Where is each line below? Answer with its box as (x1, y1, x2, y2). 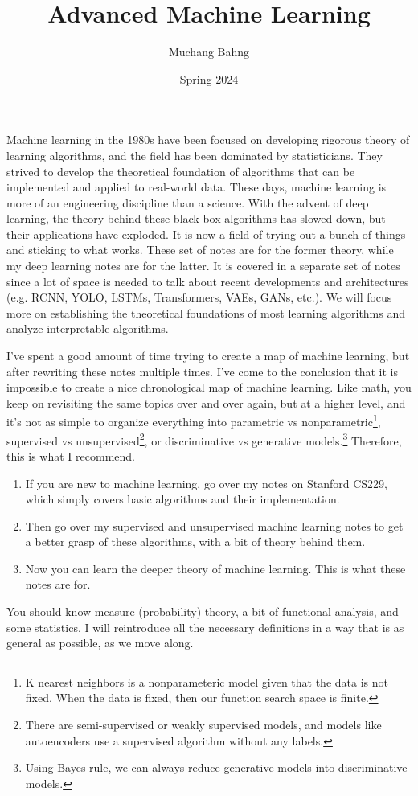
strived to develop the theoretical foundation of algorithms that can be (6, 162, 355, 179)
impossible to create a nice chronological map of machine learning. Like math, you (6, 379, 412, 396)
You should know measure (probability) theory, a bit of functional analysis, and (6, 603, 399, 620)
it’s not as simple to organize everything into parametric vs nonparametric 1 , (6, 411, 381, 430)
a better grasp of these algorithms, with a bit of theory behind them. (25, 533, 366, 550)
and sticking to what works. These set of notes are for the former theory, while (6, 241, 394, 258)
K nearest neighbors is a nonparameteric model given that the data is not (25, 673, 388, 690)
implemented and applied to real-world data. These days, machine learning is (6, 178, 387, 195)
